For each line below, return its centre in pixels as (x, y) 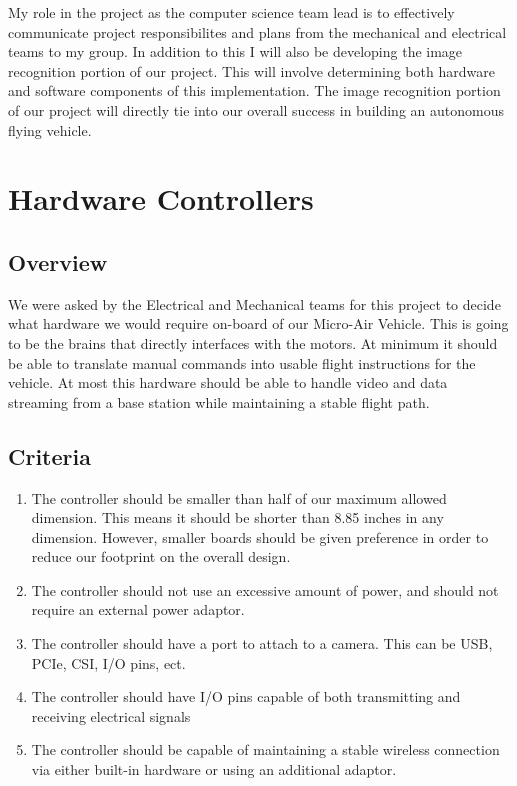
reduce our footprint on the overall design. (161, 556)
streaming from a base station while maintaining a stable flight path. (219, 401)
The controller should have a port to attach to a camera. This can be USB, (262, 643)
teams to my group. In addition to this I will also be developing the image (235, 51)
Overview (58, 261)
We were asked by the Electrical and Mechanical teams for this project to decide (254, 303)
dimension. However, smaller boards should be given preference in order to (260, 536)
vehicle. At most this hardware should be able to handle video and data (228, 382)
